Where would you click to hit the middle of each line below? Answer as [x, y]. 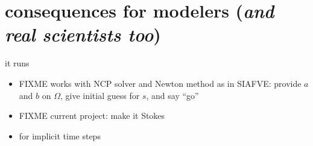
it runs [17, 63]
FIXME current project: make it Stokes [92, 116]
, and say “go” [172, 95]
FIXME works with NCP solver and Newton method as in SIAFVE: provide [160, 83]
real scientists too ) [83, 34]
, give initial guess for [100, 95]
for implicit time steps [60, 135]
